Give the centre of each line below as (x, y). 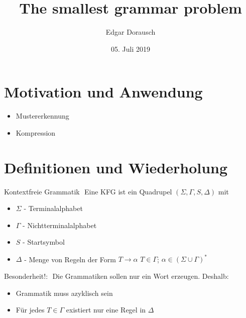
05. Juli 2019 (131, 48)
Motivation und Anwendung (103, 92)
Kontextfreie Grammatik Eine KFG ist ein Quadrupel (88, 191)
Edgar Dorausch (131, 32)
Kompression (36, 132)
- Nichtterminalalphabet (60, 225)
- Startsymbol (44, 242)
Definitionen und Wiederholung (116, 167)
